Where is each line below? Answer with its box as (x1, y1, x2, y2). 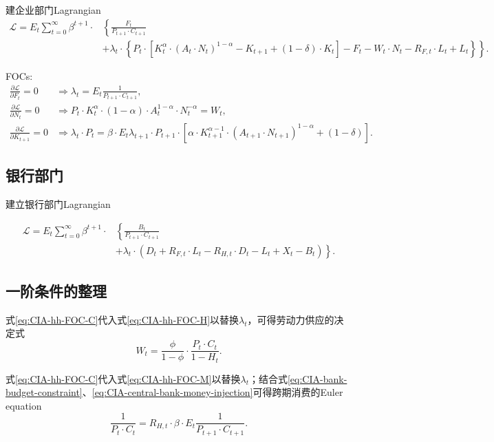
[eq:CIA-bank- (287, 371, 347, 386)
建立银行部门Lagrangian (6, 197, 111, 211)
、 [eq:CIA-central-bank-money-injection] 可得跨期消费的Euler (82, 385, 343, 399)
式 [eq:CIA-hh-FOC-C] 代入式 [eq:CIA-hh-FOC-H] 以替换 (6, 312, 239, 326)
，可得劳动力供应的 (247, 312, 334, 326)
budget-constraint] (6, 385, 83, 399)
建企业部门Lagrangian (6, 3, 101, 17)
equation (6, 398, 42, 412)
